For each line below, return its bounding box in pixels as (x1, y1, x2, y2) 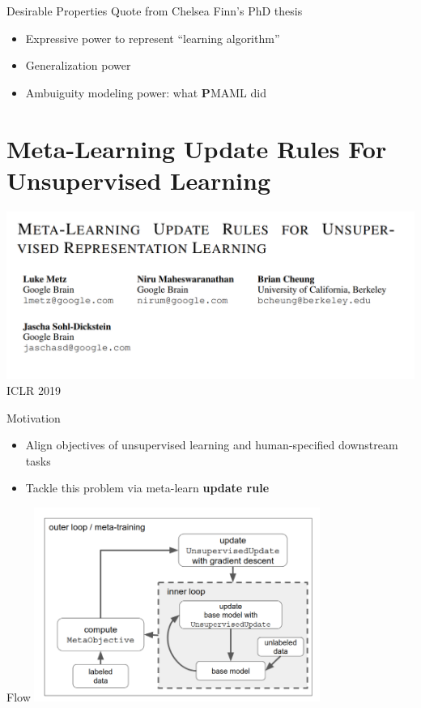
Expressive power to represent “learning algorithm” (25, 29, 280, 46)
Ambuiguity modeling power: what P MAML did (25, 84, 266, 101)
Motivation (6, 409, 61, 426)
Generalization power (25, 57, 131, 74)
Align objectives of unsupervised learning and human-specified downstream (25, 436, 398, 453)
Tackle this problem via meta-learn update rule (25, 479, 270, 496)
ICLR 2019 (6, 382, 61, 398)
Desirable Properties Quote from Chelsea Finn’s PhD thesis (6, 2, 303, 19)
